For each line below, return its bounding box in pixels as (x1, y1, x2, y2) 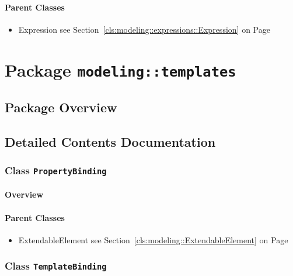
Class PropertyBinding (5, 163, 107, 178)
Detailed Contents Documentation (5, 133, 216, 151)
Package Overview (5, 98, 117, 116)
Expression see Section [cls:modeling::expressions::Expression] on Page (18, 23, 270, 35)
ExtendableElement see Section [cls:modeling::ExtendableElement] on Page (18, 233, 288, 246)
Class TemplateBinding (5, 258, 107, 273)
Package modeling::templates (5, 57, 236, 81)
